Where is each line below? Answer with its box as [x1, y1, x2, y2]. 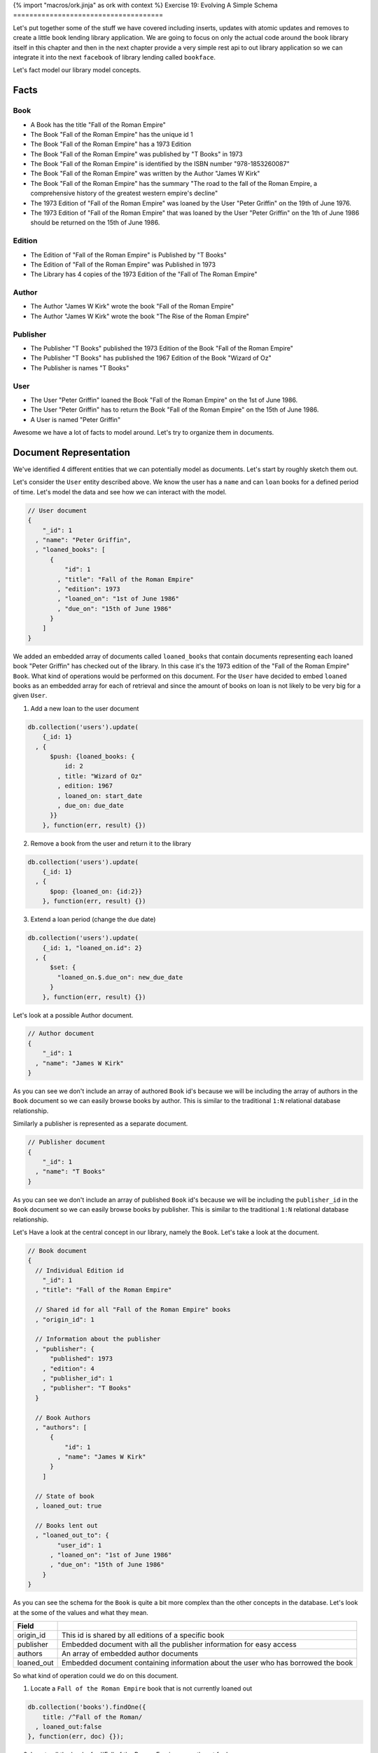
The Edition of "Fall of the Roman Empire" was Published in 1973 [30, 260, 216, 269]
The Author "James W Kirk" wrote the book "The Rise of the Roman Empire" [30, 312, 250, 320]
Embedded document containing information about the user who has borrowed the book [61, 1658, 353, 1667]
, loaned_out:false [35, 1723, 102, 1731]
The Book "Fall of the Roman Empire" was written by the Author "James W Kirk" [30, 169, 260, 178]
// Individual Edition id [35, 1266, 124, 1274]
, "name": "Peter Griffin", [35, 536, 132, 543]
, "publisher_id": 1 [42, 1374, 113, 1382]
